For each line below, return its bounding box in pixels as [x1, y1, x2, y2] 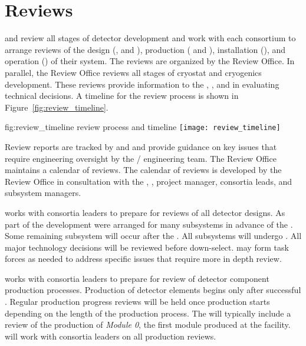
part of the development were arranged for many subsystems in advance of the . [5, 218, 293, 230]
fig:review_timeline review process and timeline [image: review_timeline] [5, 121, 281, 133]
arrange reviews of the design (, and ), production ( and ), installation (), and [5, 43, 286, 55]
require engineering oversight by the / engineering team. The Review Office [5, 152, 277, 164]
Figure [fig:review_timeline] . [5, 101, 108, 113]
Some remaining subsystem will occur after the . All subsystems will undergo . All [5, 229, 302, 242]
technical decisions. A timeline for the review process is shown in [5, 89, 239, 102]
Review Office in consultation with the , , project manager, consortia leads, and [5, 175, 292, 187]
